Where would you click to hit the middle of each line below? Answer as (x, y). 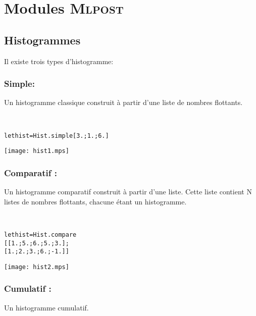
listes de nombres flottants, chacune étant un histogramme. (95, 201)
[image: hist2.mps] (37, 267)
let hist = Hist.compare (40, 234)
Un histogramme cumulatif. (46, 307)
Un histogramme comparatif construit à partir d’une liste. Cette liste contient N (128, 192)
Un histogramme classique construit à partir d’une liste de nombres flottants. (123, 102)
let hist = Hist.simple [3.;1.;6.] (57, 136)
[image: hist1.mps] (37, 151)
